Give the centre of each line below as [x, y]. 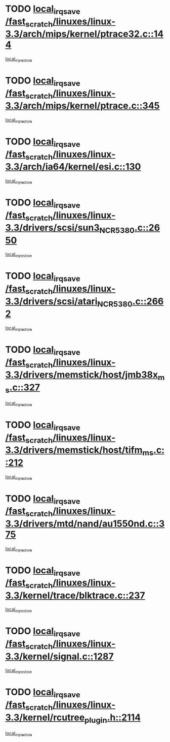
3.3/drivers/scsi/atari [51, 301]
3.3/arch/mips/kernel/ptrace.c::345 [82, 106]
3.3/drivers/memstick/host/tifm [74, 450]
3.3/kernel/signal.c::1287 [59, 656]
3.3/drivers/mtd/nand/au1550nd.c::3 [85, 523]
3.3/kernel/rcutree [45, 717]
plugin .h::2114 [112, 718]
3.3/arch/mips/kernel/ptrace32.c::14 [84, 34]
